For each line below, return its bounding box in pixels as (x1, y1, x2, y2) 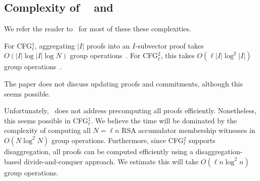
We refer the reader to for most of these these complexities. (4, 23, 191, 34)
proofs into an (86, 40, 130, 51)
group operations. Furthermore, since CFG (51, 134, 184, 145)
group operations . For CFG (70, 50, 158, 61)
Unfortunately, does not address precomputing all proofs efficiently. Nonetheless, (4, 105, 256, 116)
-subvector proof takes (135, 40, 204, 51)
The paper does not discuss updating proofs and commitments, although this (4, 78, 243, 88)
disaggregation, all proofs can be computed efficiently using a (4, 146, 194, 156)
